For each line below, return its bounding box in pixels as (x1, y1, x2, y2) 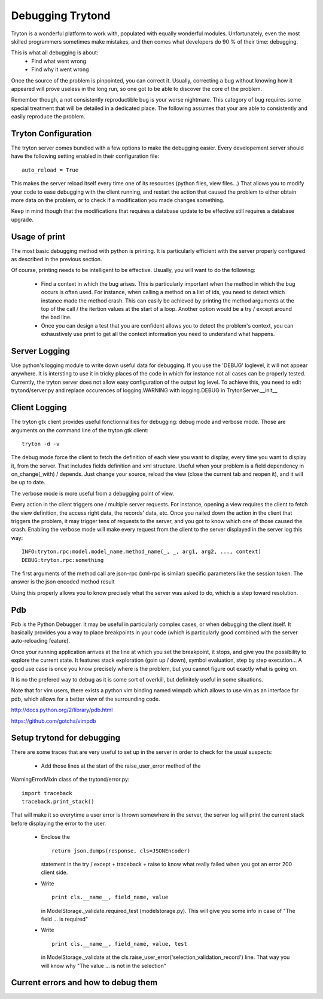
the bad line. (41, 314, 72, 321)
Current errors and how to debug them (11, 977, 158, 988)
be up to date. (11, 479, 46, 486)
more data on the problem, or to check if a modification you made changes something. (11, 196, 224, 203)
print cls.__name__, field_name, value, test (51, 940, 188, 947)
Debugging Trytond (11, 9, 111, 22)
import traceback (22, 790, 72, 796)
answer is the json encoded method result (11, 578, 115, 585)
